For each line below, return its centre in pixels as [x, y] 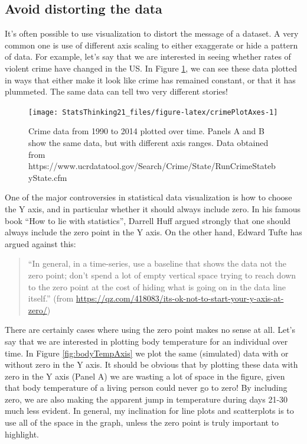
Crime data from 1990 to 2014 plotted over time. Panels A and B [146, 131]
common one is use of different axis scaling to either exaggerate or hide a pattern [151, 45]
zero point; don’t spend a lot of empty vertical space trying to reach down [162, 275]
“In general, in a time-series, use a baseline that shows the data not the [157, 263]
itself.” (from [51, 298]
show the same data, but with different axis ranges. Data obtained [148, 143]
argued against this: [40, 243]
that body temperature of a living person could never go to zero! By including [146, 388]
